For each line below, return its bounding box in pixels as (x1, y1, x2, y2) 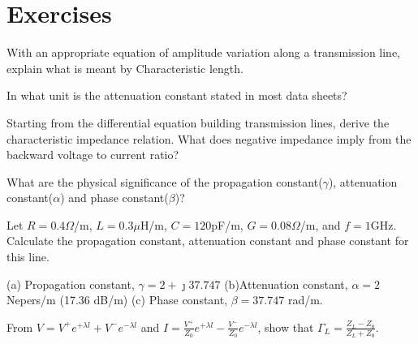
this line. (6, 248, 50, 265)
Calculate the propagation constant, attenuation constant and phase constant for (6, 232, 409, 249)
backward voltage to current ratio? (6, 146, 179, 163)
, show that (257, 318, 314, 335)
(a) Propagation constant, (6, 275, 135, 292)
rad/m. (287, 291, 323, 308)
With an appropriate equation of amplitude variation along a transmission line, (6, 44, 401, 61)
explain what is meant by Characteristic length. (6, 59, 243, 76)
